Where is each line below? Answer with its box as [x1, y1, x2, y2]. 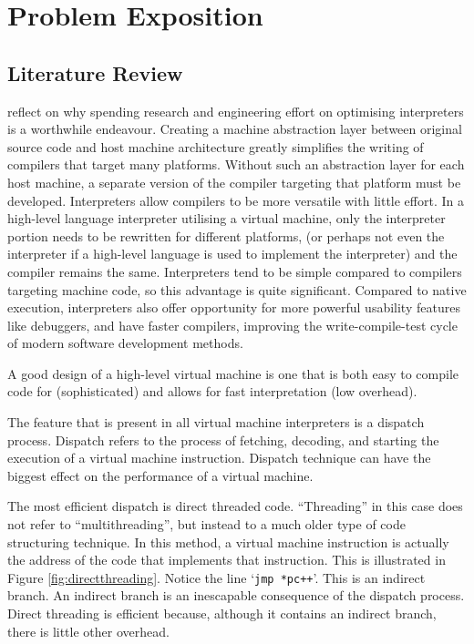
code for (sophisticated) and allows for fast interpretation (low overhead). [7, 382, 417, 401]
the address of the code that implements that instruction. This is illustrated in [7, 550, 446, 569]
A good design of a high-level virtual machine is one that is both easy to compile [7, 363, 459, 383]
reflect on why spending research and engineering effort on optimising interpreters [7, 101, 464, 120]
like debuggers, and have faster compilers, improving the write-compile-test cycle [7, 315, 458, 334]
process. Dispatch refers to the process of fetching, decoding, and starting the [7, 430, 439, 449]
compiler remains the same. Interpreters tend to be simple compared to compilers [7, 261, 462, 281]
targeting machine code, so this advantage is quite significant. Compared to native [7, 280, 467, 299]
